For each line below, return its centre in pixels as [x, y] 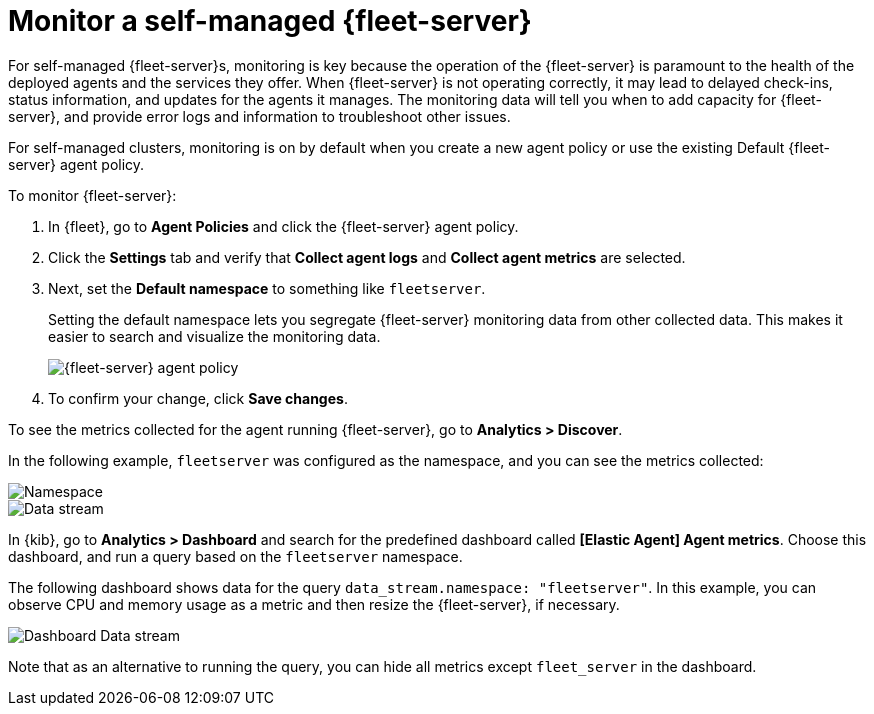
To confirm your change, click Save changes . [198, 398]
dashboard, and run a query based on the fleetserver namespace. [235, 556]
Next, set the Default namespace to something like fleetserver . [267, 288]
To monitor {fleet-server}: [92, 195]
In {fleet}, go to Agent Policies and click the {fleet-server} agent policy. [283, 226]
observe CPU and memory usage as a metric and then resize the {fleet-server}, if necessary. [314, 604]
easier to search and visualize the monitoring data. [214, 336]
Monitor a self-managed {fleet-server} [270, 21]
